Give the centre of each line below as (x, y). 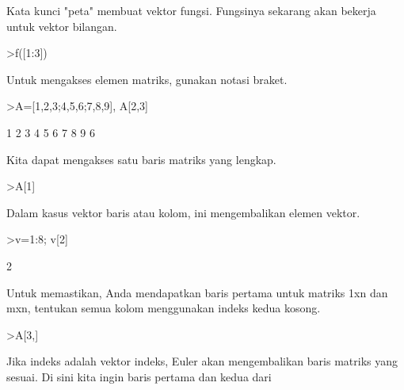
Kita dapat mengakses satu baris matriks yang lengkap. (141, 159)
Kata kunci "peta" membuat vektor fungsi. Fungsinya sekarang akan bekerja (191, 10)
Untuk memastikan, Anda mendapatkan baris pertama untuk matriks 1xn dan (197, 292)
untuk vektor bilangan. (62, 26)
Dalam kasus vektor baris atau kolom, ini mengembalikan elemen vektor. (183, 212)
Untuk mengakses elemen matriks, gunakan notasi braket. (147, 79)
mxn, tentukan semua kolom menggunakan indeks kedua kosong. (164, 308)
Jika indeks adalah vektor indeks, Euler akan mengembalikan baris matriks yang (202, 361)
